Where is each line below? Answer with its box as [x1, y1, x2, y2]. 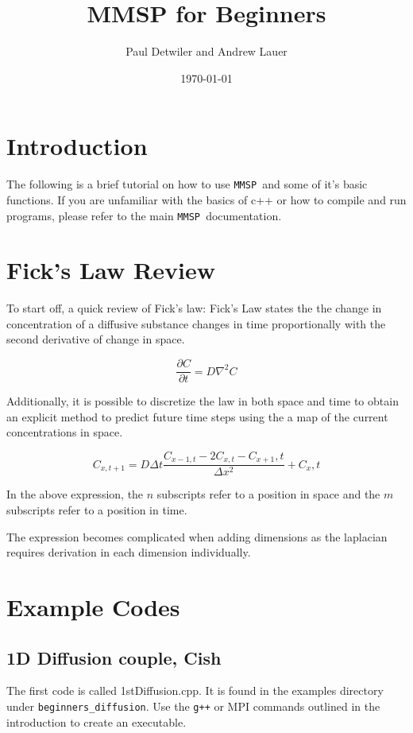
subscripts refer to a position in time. [6, 501, 187, 518]
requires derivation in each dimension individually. [6, 544, 251, 560]
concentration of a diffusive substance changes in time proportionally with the [6, 315, 386, 332]
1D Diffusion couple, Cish [6, 645, 222, 669]
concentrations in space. [6, 424, 123, 440]
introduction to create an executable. [6, 713, 187, 730]
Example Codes [6, 590, 180, 622]
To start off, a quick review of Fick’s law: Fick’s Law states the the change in [6, 300, 382, 316]
